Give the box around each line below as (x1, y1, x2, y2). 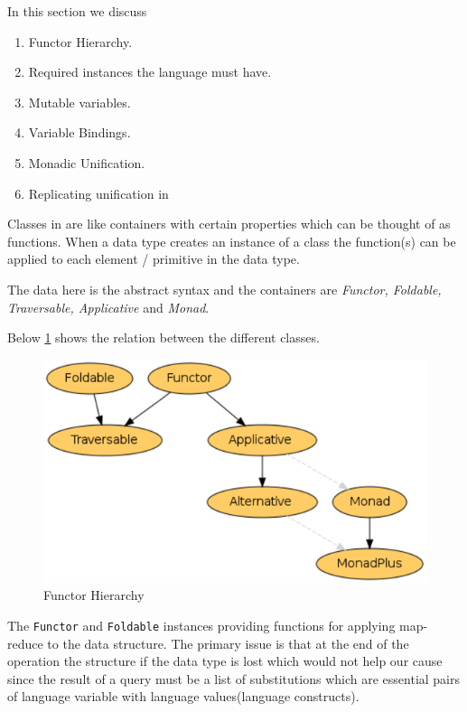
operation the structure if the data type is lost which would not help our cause (7, 651, 443, 670)
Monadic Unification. (28, 153, 145, 172)
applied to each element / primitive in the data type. (7, 249, 300, 268)
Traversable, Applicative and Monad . (7, 297, 210, 316)
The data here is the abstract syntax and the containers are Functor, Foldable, (7, 279, 442, 298)
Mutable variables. (28, 92, 131, 111)
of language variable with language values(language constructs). (7, 687, 360, 706)
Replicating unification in (28, 183, 169, 202)
